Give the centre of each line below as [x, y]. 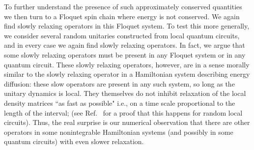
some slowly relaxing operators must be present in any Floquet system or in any [125, 54]
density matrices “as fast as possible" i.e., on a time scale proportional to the [120, 103]
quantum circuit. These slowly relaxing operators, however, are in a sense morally [127, 64]
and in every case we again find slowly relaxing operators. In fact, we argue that [125, 45]
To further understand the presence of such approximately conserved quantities [123, 6]
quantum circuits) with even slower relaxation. [74, 141]
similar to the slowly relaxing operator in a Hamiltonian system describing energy [127, 74]
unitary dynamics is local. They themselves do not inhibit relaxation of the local [125, 93]
